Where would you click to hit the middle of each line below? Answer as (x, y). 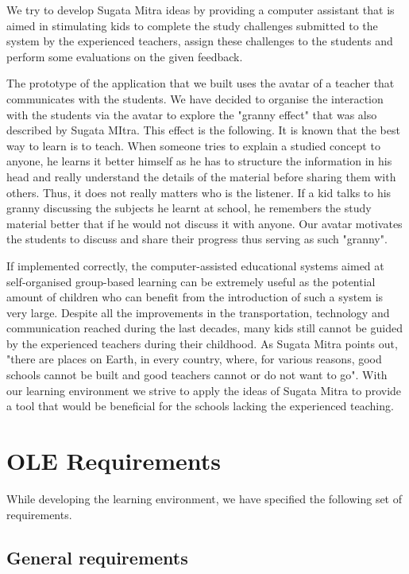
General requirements (97, 557)
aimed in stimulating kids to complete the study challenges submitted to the (192, 25)
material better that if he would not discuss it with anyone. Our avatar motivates (204, 223)
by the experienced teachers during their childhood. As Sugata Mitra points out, (202, 343)
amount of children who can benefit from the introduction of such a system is (195, 297)
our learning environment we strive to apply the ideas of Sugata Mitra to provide (204, 390)
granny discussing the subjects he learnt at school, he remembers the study (189, 208)
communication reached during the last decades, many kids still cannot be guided (204, 328)
